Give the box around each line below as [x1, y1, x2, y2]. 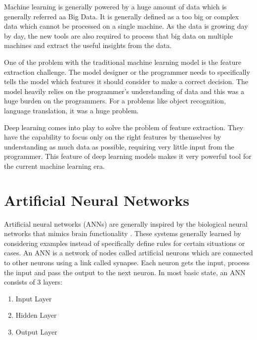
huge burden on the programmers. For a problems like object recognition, [4, 96, 226, 106]
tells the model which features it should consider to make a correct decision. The [4, 76, 248, 87]
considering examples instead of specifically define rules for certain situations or [4, 238, 245, 248]
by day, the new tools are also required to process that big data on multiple [4, 30, 233, 41]
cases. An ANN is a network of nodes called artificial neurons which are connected [4, 247, 253, 258]
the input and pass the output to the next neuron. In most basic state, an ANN [4, 267, 246, 277]
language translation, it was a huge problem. [4, 105, 139, 115]
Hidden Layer [15, 310, 57, 320]
